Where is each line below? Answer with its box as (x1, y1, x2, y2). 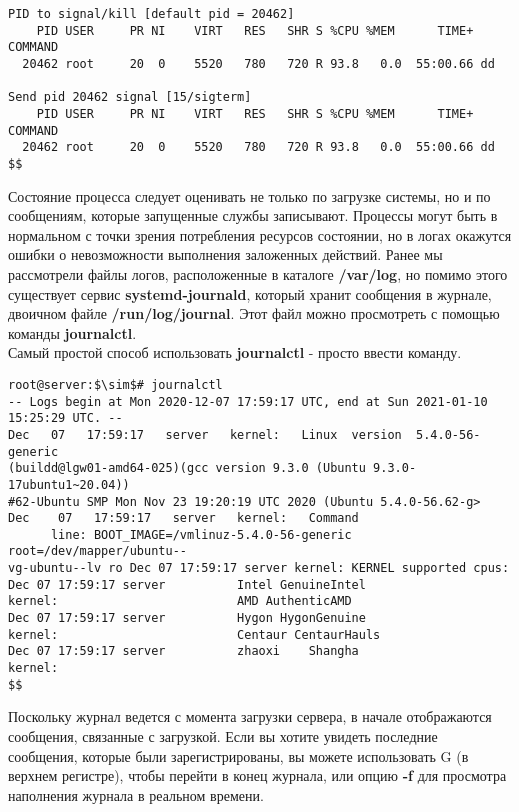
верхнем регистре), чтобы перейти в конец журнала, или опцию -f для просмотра (8, 765, 507, 786)
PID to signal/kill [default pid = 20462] (8, 7, 295, 21)
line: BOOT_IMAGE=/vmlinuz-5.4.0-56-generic (50, 527, 352, 542)
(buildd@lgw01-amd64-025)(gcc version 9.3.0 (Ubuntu (8, 461, 366, 476)
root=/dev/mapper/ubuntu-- (8, 544, 187, 559)
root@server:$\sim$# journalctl (8, 377, 223, 392)
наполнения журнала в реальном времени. (8, 784, 264, 805)
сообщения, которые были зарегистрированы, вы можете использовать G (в (8, 745, 469, 766)
